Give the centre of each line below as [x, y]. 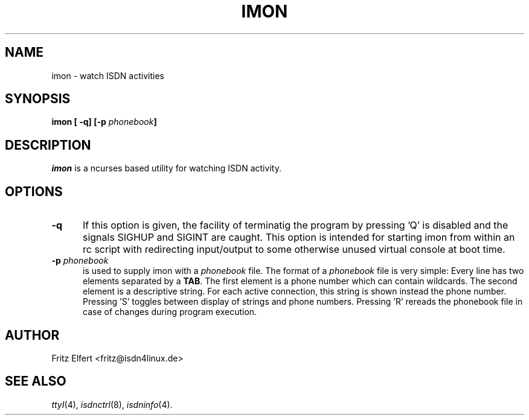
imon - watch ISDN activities [108, 75]
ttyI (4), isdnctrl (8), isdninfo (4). [112, 404]
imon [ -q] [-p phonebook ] [104, 122]
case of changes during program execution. [170, 312]
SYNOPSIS [38, 99]
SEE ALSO [36, 381]
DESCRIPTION [48, 145]
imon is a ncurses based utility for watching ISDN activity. [166, 168]
